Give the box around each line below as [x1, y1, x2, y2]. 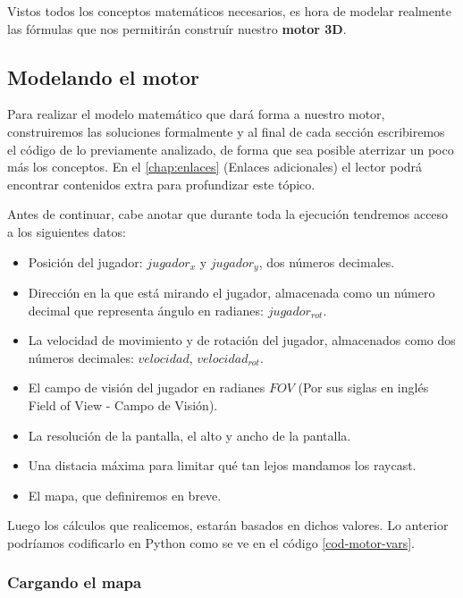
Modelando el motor [7, 63, 199, 90]
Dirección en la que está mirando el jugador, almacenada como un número [28, 283, 435, 301]
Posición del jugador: [28, 252, 143, 271]
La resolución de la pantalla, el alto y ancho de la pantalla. [28, 425, 351, 444]
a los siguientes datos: [7, 222, 126, 240]
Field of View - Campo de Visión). [28, 395, 218, 414]
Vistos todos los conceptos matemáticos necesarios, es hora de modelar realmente [7, 2, 451, 20]
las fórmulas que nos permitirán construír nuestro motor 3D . [7, 19, 347, 38]
